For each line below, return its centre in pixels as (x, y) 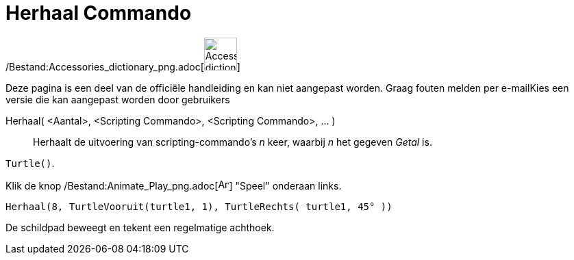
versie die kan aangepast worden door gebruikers (118, 99)
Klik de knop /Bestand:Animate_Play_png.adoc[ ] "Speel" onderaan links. (174, 185)
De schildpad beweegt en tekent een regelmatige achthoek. (140, 227)
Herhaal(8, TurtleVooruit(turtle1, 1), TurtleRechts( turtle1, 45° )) (199, 206)
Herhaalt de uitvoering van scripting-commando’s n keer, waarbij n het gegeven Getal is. (233, 142)
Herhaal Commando (99, 13)
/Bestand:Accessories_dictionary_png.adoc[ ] (123, 66)
